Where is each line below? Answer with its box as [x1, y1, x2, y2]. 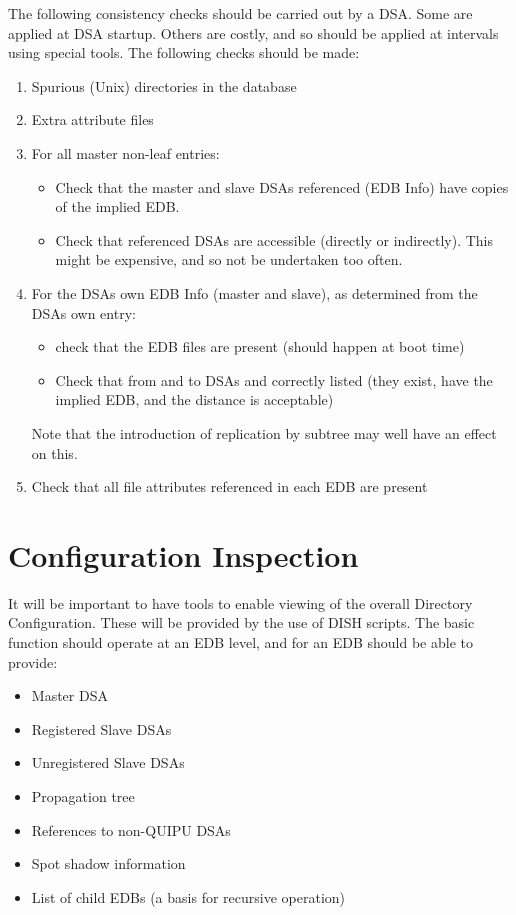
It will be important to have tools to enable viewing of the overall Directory [8, 592, 473, 613]
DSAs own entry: [31, 302, 136, 323]
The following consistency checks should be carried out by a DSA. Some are [8, 3, 473, 23]
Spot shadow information [31, 853, 186, 874]
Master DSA [31, 685, 108, 706]
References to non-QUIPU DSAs [31, 819, 231, 840]
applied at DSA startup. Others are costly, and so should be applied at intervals [8, 22, 499, 43]
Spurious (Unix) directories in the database [31, 75, 297, 96]
